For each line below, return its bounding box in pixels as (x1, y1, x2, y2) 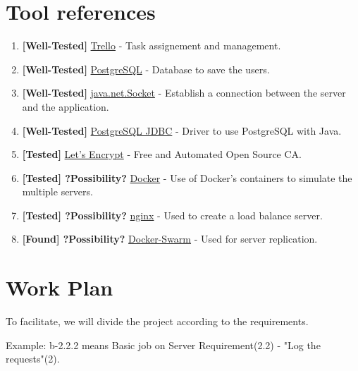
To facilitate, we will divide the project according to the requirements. (6, 314, 309, 329)
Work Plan (6, 273, 113, 302)
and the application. (22, 99, 109, 114)
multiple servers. (22, 184, 93, 199)
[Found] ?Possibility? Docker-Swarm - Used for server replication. (22, 231, 318, 246)
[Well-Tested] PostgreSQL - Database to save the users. (22, 61, 270, 76)
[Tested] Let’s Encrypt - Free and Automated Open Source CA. (22, 147, 302, 162)
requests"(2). (6, 351, 60, 366)
